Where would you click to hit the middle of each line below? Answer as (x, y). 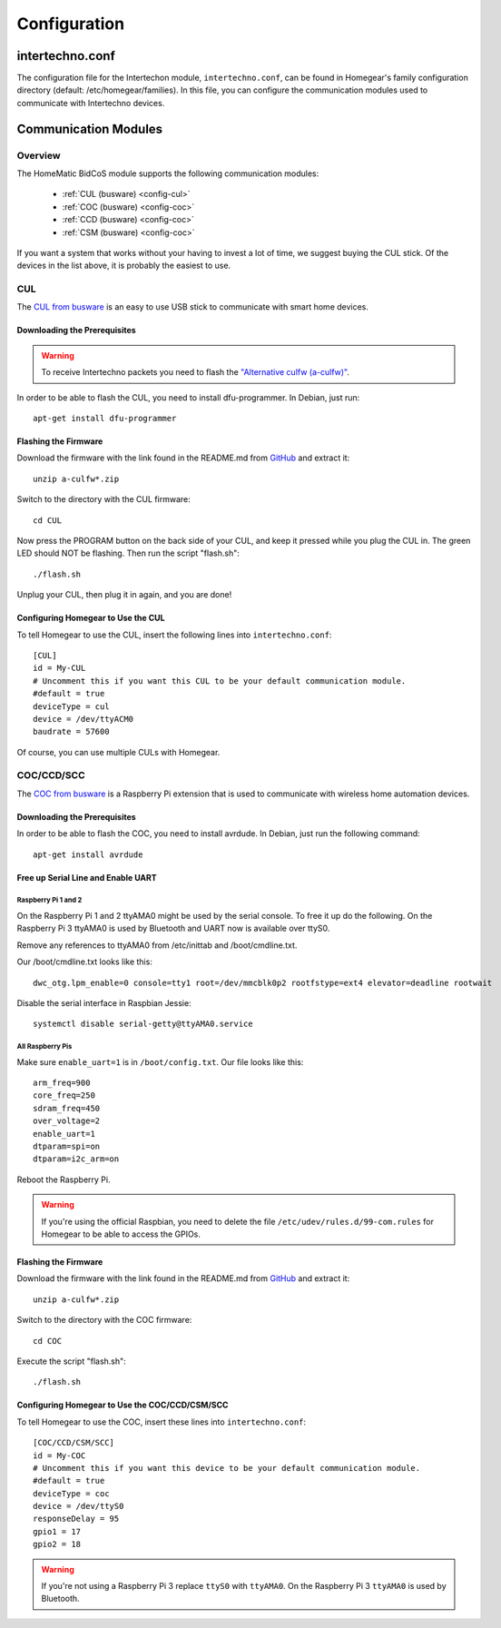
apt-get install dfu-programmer (105, 419)
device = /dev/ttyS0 (79, 1506)
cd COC (48, 1341)
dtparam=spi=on (67, 1147)
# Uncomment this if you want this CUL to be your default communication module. (220, 681)
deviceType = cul (71, 706)
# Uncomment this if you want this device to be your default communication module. (227, 1468)
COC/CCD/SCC (51, 775)
